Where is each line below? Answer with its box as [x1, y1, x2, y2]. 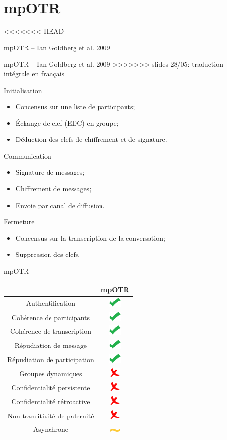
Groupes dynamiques [19, 368, 82, 378]
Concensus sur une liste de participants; [15, 101, 135, 112]
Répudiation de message [14, 340, 87, 350]
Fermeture [4, 216, 35, 227]
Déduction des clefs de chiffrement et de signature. [15, 134, 167, 144]
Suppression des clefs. [15, 249, 80, 259]
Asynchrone [33, 423, 69, 434]
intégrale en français [4, 68, 65, 78]
